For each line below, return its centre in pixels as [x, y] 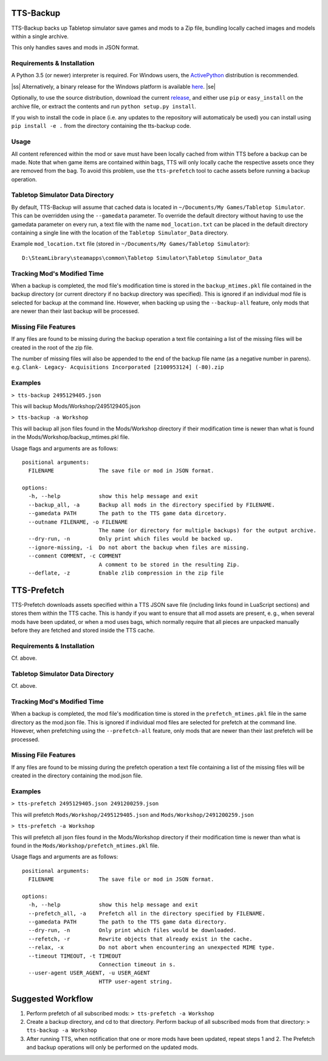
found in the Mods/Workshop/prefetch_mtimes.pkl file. [85, 846]
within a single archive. [40, 36]
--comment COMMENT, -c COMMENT [75, 556]
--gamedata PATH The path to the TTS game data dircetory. [128, 513]
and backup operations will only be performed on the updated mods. [112, 1048]
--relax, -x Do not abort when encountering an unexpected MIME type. [152, 947]
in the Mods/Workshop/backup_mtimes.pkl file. [70, 437]
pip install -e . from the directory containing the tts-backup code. [101, 126]
